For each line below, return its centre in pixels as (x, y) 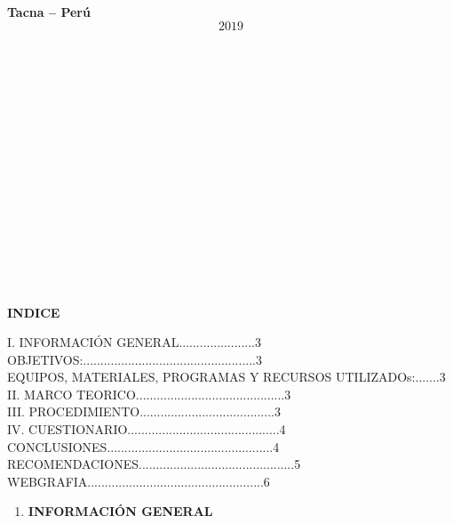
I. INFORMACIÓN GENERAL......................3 (135, 342)
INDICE (34, 312)
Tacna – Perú (49, 12)
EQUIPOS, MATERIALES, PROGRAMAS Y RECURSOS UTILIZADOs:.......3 (226, 377)
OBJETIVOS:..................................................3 (135, 359)
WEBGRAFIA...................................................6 (139, 481)
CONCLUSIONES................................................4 (143, 446)
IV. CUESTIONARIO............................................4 (147, 429)
